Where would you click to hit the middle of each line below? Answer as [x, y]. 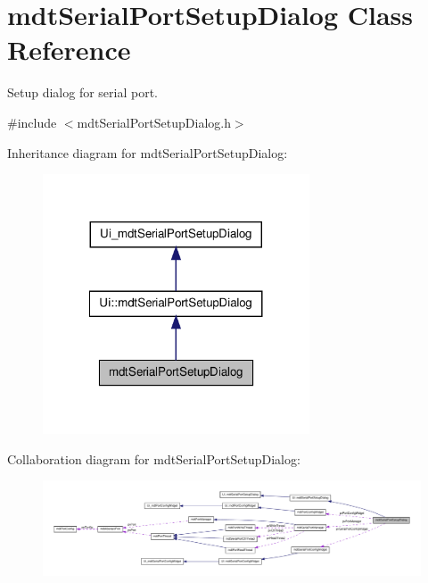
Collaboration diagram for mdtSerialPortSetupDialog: [154, 458]
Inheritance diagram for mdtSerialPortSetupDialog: [148, 152]
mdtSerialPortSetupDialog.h [154, 122]
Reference [69, 50]
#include [32, 122]
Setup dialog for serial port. [83, 92]
